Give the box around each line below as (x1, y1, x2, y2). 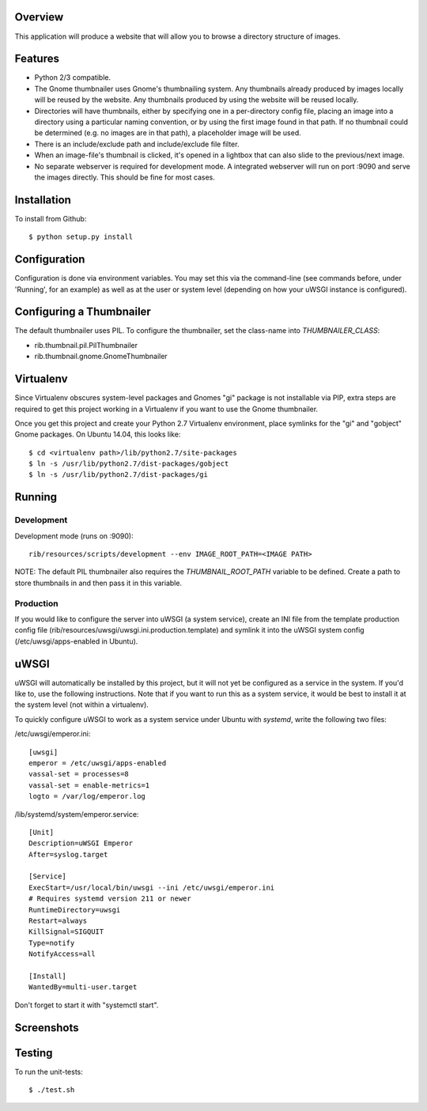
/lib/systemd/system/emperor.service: (14, 809, 139, 818)
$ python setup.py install (28, 232, 134, 241)
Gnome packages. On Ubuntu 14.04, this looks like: (14, 429, 181, 439)
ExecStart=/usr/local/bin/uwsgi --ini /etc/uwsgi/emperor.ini (28, 882, 275, 892)
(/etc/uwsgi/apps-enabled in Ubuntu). (14, 637, 138, 646)
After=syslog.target (28, 850, 108, 859)
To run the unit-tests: (14, 1067, 83, 1076)
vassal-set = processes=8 (28, 769, 130, 779)
